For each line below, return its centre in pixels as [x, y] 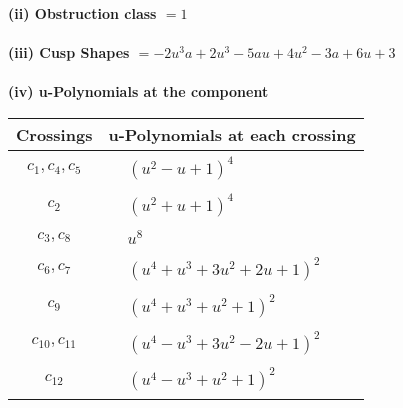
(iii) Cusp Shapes [69, 52]
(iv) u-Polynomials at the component [138, 91]
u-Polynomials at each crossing [232, 134]
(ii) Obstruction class [82, 13]
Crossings [54, 134]
